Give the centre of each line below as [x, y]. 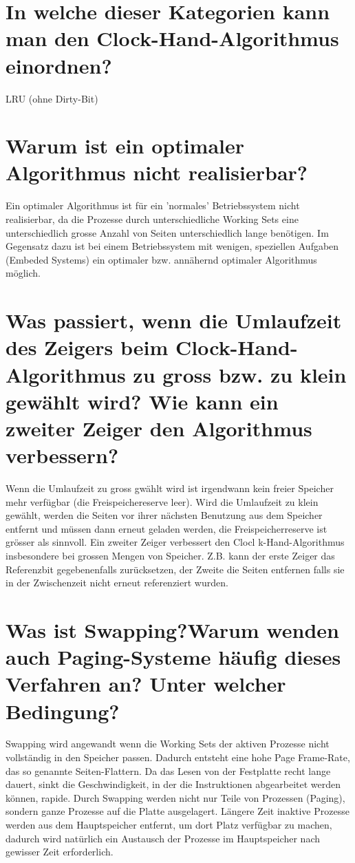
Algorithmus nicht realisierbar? [157, 172]
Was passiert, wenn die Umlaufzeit [174, 320]
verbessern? [62, 455]
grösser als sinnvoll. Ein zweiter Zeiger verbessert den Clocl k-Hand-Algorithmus [175, 542]
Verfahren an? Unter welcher [146, 684]
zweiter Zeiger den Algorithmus [159, 428]
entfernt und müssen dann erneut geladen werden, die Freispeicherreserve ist [166, 528]
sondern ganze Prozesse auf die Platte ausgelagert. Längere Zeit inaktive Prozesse [177, 811]
